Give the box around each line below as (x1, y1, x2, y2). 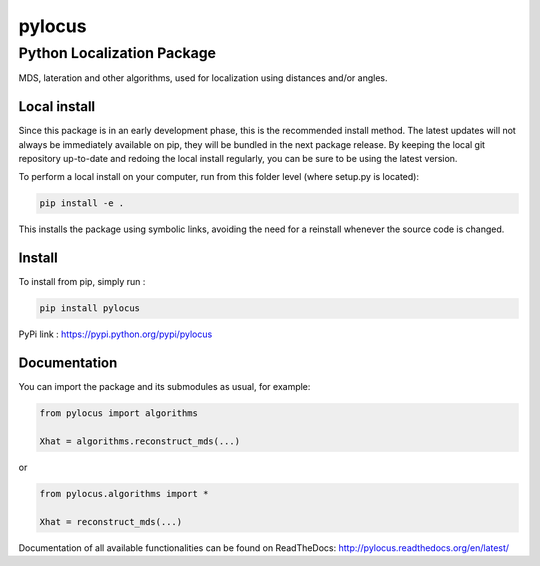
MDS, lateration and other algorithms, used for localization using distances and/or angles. (18, 72, 389, 84)
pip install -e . (39, 198, 125, 209)
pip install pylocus (39, 303, 140, 314)
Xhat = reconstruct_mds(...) (39, 516, 183, 527)
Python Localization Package (18, 44, 217, 62)
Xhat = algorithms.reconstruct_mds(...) (39, 435, 240, 447)
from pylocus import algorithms (39, 408, 199, 419)
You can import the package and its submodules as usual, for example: (18, 381, 311, 393)
